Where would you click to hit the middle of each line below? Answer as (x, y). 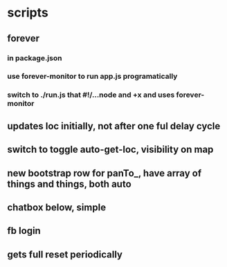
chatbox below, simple (56, 207)
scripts (28, 13)
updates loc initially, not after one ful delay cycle (114, 126)
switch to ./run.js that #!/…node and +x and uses (91, 95)
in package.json (35, 58)
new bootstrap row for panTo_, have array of (105, 173)
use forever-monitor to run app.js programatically (92, 76)
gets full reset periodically (65, 254)
